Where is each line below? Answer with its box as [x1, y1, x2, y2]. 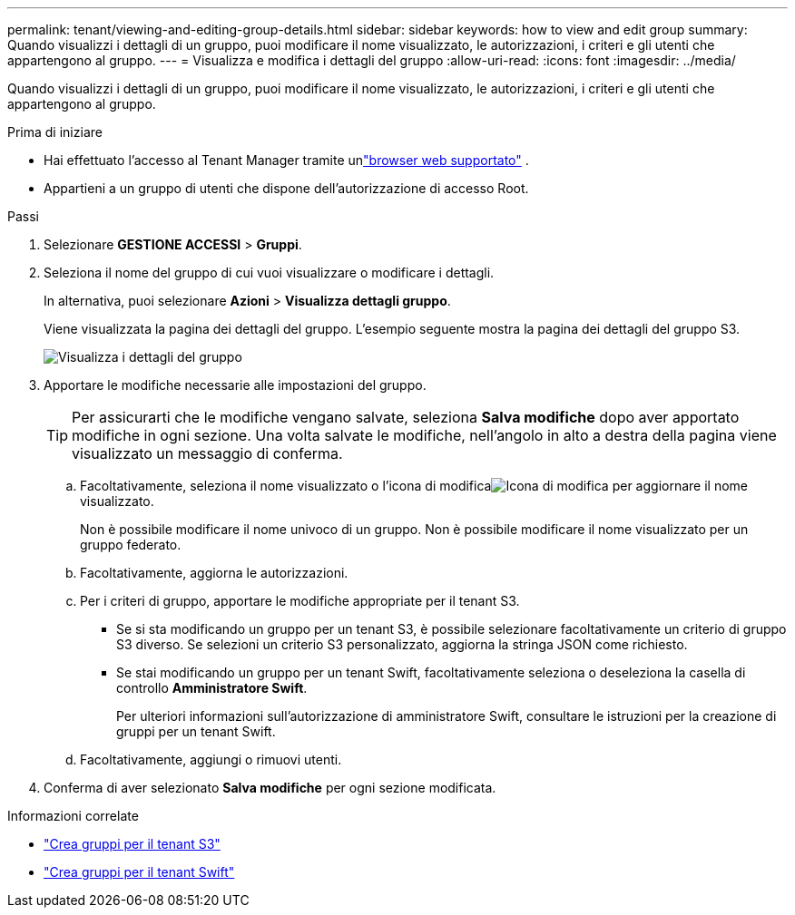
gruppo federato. [80, 537, 182, 552]
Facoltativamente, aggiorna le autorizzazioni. [80, 565, 348, 580]
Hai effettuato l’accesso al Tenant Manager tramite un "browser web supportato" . [44, 152, 529, 168]
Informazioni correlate [7, 808, 139, 823]
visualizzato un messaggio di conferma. [72, 444, 343, 462]
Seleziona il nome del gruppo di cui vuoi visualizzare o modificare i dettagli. [44, 265, 495, 280]
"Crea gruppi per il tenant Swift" [44, 864, 235, 880]
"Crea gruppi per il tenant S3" [44, 836, 221, 852]
